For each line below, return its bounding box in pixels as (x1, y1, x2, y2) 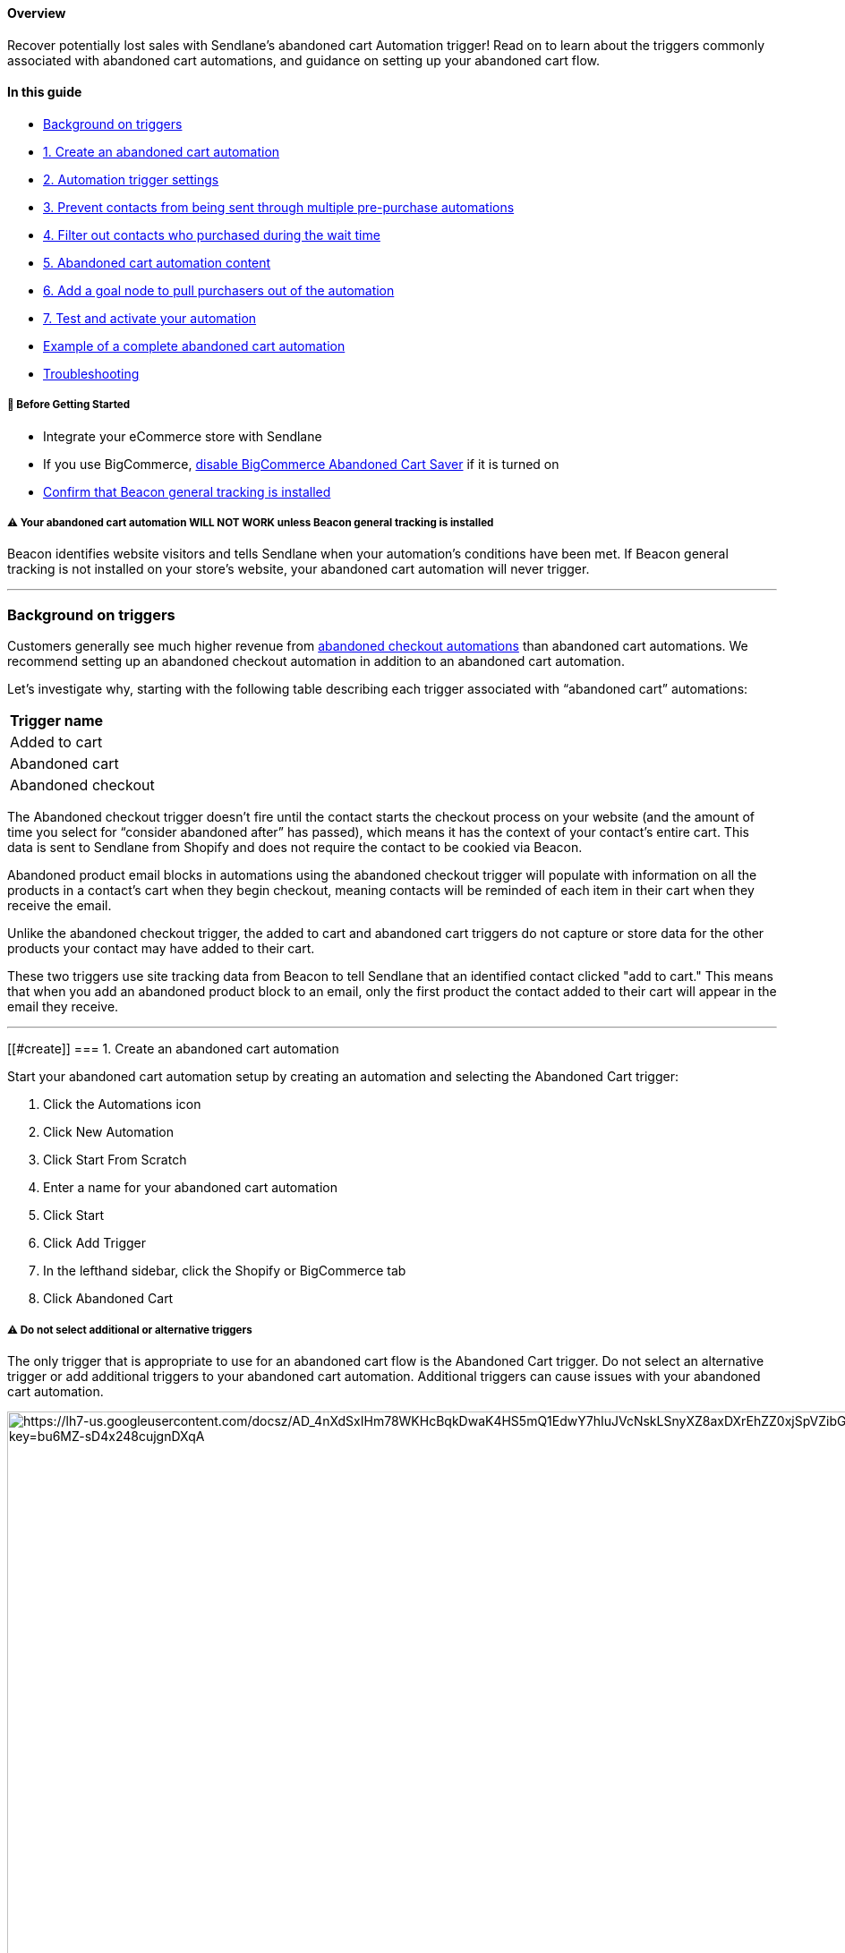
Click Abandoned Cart (43, 1291, 174, 1307)
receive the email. (7, 898, 112, 914)
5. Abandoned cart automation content (43, 254, 271, 270)
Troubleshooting (43, 365, 140, 381)
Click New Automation (43, 1124, 175, 1140)
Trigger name (10, 712, 104, 730)
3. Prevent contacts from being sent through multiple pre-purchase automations (43, 199, 515, 215)
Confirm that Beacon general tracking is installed (43, 483, 331, 499)
